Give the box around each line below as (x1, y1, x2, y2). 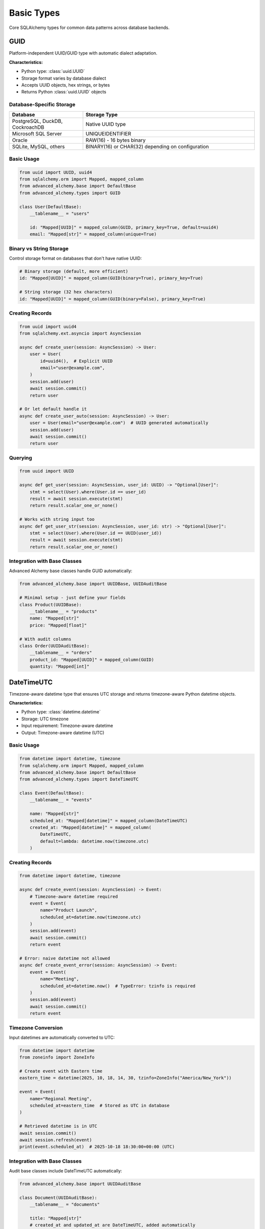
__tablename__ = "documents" (29, 1202, 100, 1207)
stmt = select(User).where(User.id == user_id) (29, 489, 147, 495)
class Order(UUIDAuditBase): (19, 643, 90, 648)
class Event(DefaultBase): (19, 790, 84, 796)
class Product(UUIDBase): (19, 602, 82, 607)
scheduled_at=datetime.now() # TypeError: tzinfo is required (40, 983, 196, 989)
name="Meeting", (40, 976, 79, 982)
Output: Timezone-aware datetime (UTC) (21, 730, 105, 735)
